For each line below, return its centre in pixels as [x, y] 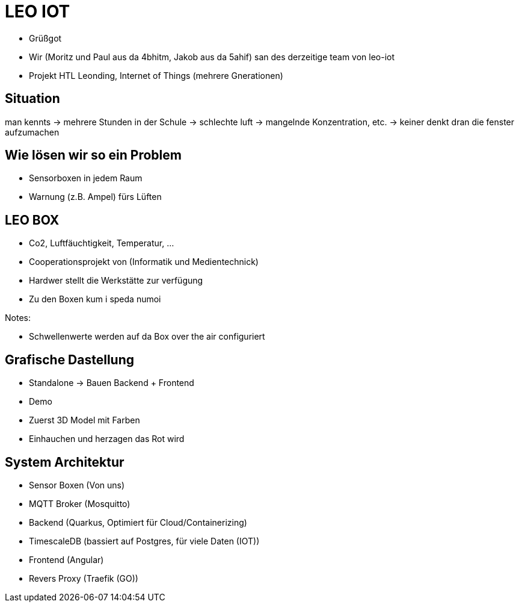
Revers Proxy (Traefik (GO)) [84, 578]
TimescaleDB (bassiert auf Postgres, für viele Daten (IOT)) [144, 541]
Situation [32, 99]
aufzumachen [32, 132]
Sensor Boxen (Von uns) [77, 485]
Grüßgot [45, 38]
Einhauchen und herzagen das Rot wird [107, 439]
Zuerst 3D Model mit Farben [84, 420]
